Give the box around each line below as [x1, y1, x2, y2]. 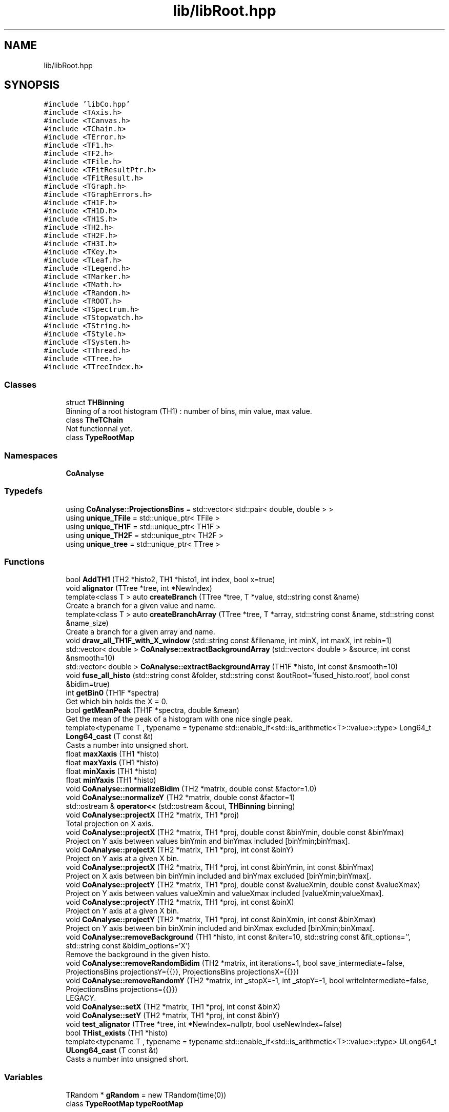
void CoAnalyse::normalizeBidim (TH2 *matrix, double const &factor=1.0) [66, 784, 317, 793]
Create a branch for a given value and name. [66, 601, 216, 610]
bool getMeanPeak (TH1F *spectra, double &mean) [66, 706, 239, 715]
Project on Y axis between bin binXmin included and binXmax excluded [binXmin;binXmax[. [66, 924, 375, 933]
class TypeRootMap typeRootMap [66, 1099, 183, 1108]
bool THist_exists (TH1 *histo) [66, 1028, 168, 1038]
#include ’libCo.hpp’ [44, 100, 130, 109]
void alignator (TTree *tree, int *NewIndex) [66, 584, 212, 593]
